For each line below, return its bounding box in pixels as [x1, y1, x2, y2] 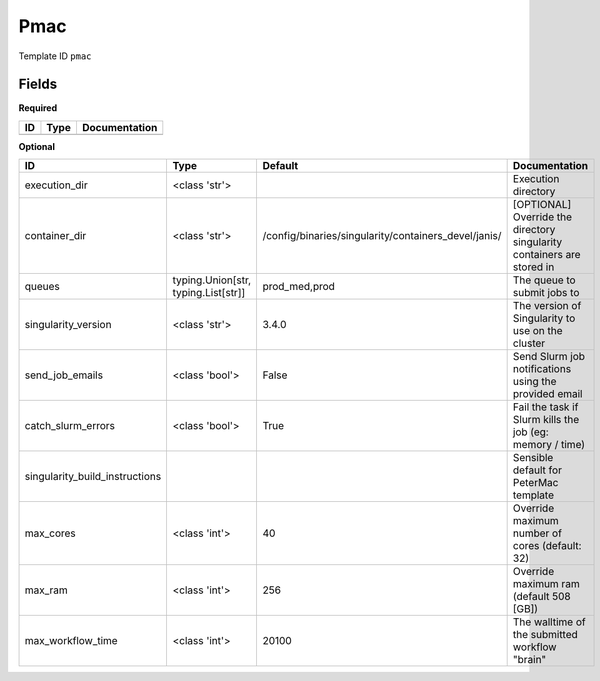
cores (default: [512, 539, 582, 553]
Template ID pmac [18, 50, 92, 62]
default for [512, 463, 562, 477]
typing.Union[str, [172, 273, 252, 287]
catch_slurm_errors [24, 419, 115, 433]
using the [512, 375, 557, 389]
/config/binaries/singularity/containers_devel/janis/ [262, 229, 502, 243]
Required [18, 102, 58, 114]
